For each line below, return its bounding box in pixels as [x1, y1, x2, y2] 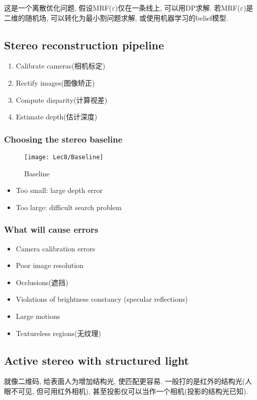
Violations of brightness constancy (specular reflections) [16, 294, 188, 304]
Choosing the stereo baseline [4, 132, 123, 145]
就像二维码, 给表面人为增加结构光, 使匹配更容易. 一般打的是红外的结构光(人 [4, 376, 252, 386]
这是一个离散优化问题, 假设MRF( [4, 3, 112, 13]
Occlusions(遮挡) [16, 277, 68, 287]
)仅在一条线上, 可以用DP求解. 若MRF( [115, 3, 240, 13]
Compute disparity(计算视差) [16, 94, 108, 105]
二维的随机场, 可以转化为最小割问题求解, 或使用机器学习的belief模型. [4, 12, 228, 23]
